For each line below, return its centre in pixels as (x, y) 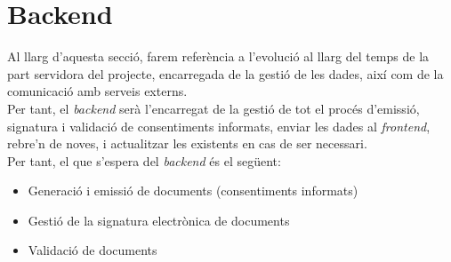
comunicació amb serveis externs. (97, 91)
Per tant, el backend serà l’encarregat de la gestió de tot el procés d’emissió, (213, 108)
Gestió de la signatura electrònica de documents (159, 220)
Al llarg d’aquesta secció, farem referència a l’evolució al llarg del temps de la (218, 56)
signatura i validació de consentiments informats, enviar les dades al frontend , (219, 126)
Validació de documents (93, 250)
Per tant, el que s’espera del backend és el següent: (144, 160)
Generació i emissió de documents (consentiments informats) (193, 191)
